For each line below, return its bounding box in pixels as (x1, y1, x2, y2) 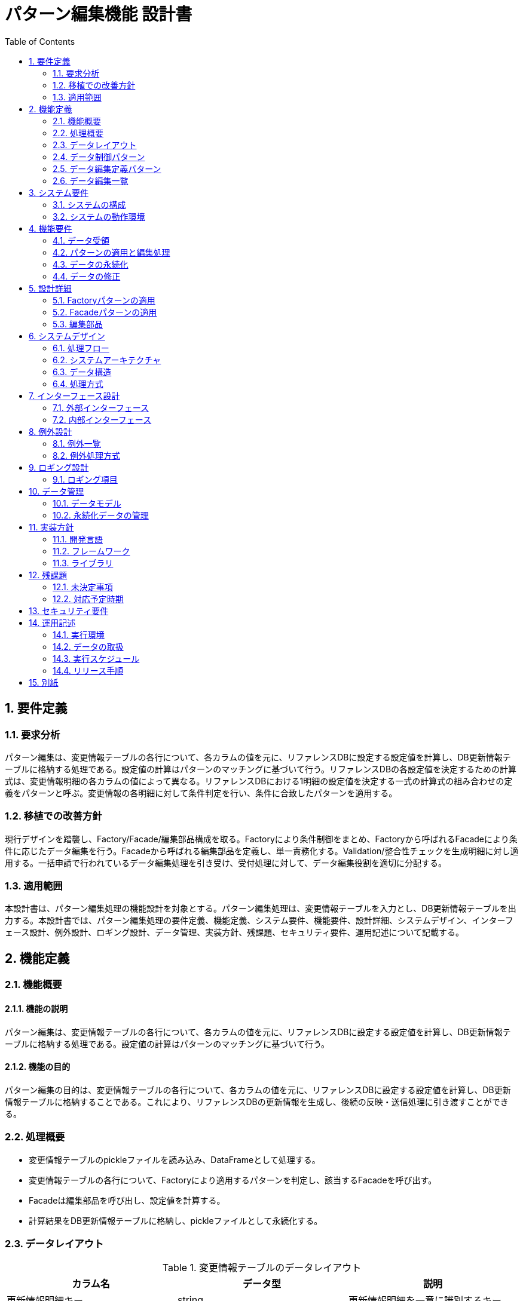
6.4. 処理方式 (53, 378, 103, 389)
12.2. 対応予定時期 (53, 593, 124, 604)
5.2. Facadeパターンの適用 (53, 306, 157, 317)
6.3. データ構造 (53, 366, 112, 377)
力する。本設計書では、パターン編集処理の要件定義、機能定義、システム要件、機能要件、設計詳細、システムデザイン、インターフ (5, 915, 513, 926)
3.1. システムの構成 (53, 199, 126, 210)
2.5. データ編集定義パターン (53, 163, 161, 174)
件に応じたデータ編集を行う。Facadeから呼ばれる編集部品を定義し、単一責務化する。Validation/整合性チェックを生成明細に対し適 (5, 845, 519, 856)
